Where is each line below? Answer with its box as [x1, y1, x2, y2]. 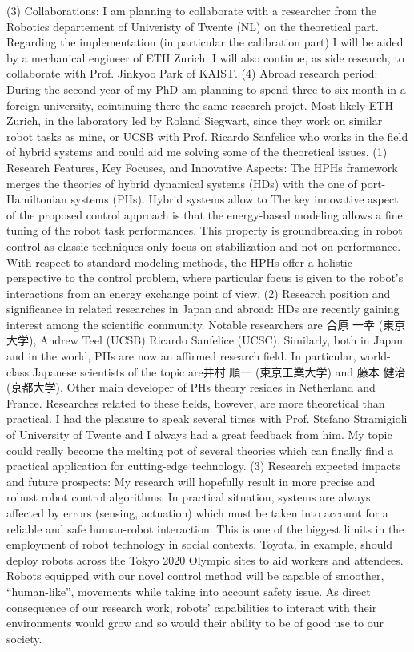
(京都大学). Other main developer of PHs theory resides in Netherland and [6, 379, 376, 396]
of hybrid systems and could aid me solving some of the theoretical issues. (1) [6, 143, 388, 160]
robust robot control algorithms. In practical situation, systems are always [6, 489, 371, 505]
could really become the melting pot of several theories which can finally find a [6, 441, 394, 458]
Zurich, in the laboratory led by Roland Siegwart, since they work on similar [6, 112, 383, 129]
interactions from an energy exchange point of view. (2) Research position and [6, 284, 391, 301]
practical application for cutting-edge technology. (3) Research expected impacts [6, 457, 400, 474]
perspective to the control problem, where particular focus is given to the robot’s [6, 269, 404, 286]
